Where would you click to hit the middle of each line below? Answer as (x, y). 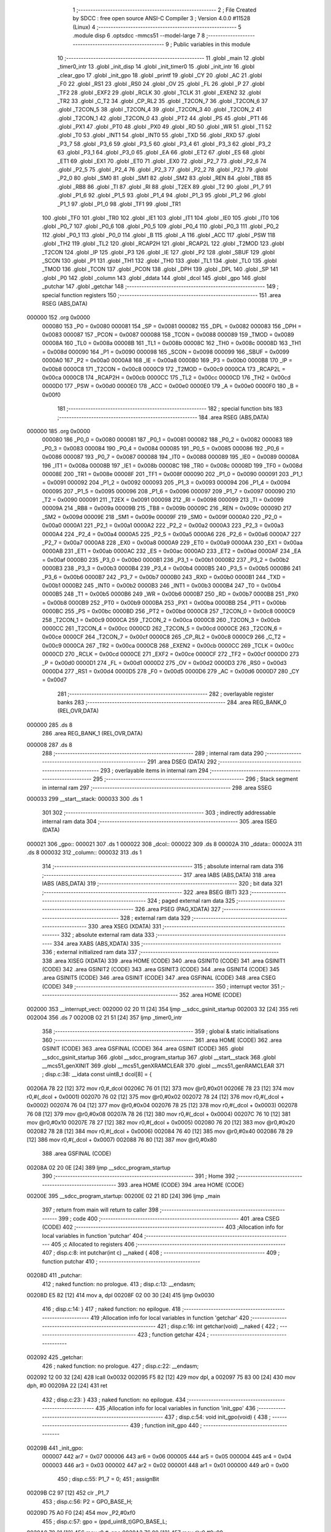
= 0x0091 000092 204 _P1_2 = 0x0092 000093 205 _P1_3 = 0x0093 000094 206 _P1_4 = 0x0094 (166, 483)
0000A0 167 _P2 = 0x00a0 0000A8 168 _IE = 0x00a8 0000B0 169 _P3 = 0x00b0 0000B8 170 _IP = (167, 360)
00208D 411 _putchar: (54, 1275)
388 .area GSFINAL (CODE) (77, 1154)
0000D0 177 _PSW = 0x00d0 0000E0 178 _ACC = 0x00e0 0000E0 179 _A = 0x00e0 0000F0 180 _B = (170, 386)
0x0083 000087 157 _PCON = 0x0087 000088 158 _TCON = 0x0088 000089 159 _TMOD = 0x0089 (168, 335)
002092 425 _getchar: (55, 1357)
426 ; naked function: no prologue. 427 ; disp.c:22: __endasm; (120, 1366)
